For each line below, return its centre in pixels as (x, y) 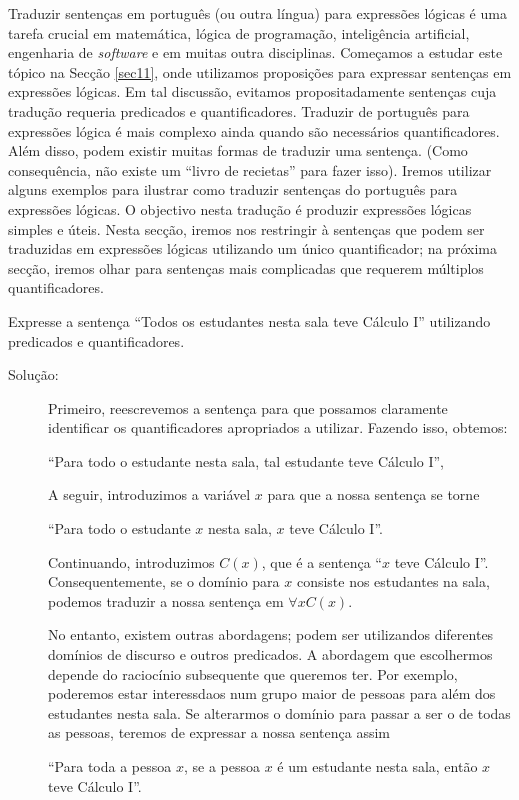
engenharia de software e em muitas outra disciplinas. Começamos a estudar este (255, 52)
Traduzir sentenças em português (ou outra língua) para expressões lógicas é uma (257, 13)
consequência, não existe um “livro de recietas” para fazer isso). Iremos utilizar (250, 169)
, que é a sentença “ (321, 561)
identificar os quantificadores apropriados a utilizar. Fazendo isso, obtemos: (278, 427)
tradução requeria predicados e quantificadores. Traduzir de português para (239, 110)
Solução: (33, 374)
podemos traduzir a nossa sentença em (166, 600)
